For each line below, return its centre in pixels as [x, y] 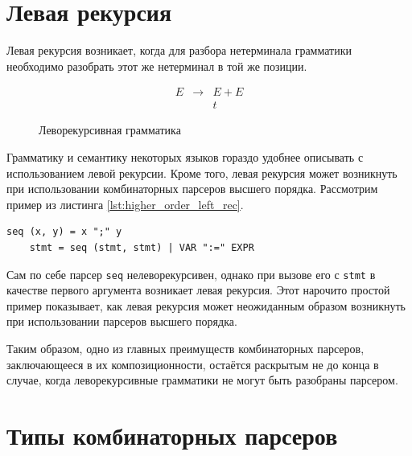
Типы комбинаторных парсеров [172, 435]
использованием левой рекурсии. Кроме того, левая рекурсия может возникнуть [202, 173]
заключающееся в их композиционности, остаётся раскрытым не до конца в [193, 364]
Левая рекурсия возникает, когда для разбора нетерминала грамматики [179, 50]
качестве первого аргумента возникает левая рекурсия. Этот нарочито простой [198, 290]
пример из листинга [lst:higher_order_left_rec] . [125, 204]
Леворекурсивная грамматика [110, 130]
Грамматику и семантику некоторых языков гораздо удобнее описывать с [185, 156]
